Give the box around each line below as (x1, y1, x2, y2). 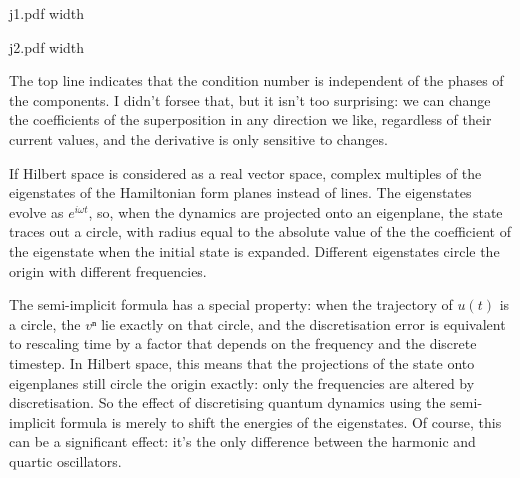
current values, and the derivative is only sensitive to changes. (9, 128, 388, 149)
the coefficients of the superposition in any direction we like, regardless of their (9, 109, 492, 130)
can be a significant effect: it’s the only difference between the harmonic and (9, 431, 476, 452)
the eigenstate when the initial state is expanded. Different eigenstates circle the (9, 240, 500, 261)
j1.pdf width (9, 3, 85, 23)
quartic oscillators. (9, 450, 122, 471)
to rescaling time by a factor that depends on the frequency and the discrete (9, 333, 477, 354)
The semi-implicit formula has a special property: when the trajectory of (9, 294, 453, 315)
